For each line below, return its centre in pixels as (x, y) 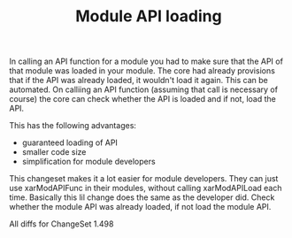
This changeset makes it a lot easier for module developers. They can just (144, 179)
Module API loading (149, 16)
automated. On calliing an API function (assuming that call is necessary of (144, 89)
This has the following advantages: (73, 126)
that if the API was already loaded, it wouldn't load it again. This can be (138, 81)
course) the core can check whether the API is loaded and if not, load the (142, 99)
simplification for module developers (89, 162)
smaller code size (54, 152)
